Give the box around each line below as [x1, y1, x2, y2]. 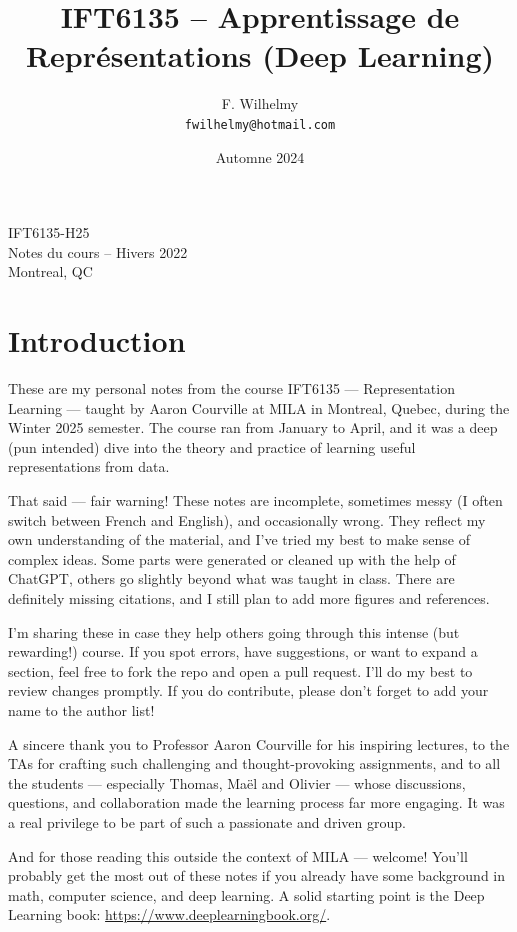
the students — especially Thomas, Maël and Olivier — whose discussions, [8, 772, 466, 793]
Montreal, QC [8, 261, 93, 282]
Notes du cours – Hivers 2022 [8, 241, 188, 262]
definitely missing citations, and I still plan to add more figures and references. [8, 588, 490, 608]
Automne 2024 [215, 146, 305, 167]
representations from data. [8, 456, 170, 477]
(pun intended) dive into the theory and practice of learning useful [8, 436, 416, 457]
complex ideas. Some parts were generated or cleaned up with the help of [8, 548, 456, 569]
